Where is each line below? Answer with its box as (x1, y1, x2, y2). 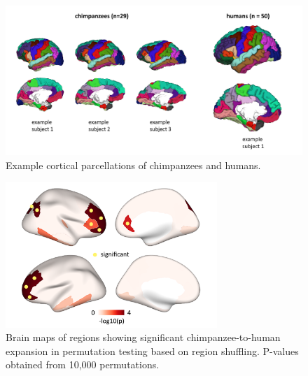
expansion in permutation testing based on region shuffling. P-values (6, 343, 299, 358)
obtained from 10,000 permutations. (6, 357, 160, 372)
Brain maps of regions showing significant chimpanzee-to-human (6, 330, 281, 345)
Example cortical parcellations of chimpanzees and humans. (6, 157, 261, 172)
